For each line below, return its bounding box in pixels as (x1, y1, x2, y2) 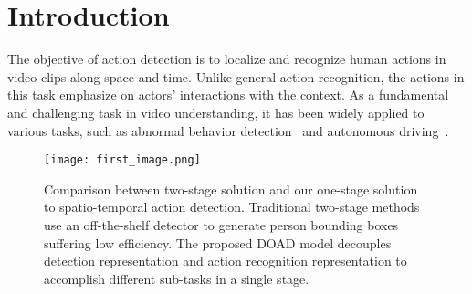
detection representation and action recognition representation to (44, 251, 407, 270)
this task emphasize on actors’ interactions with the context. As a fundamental (7, 85, 449, 104)
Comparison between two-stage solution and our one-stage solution (44, 179, 418, 198)
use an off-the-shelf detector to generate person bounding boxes (44, 215, 399, 234)
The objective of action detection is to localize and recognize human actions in (7, 49, 446, 68)
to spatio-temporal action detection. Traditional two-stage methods (44, 197, 420, 216)
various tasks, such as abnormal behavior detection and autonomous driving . (7, 121, 449, 140)
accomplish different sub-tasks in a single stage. (44, 268, 309, 288)
